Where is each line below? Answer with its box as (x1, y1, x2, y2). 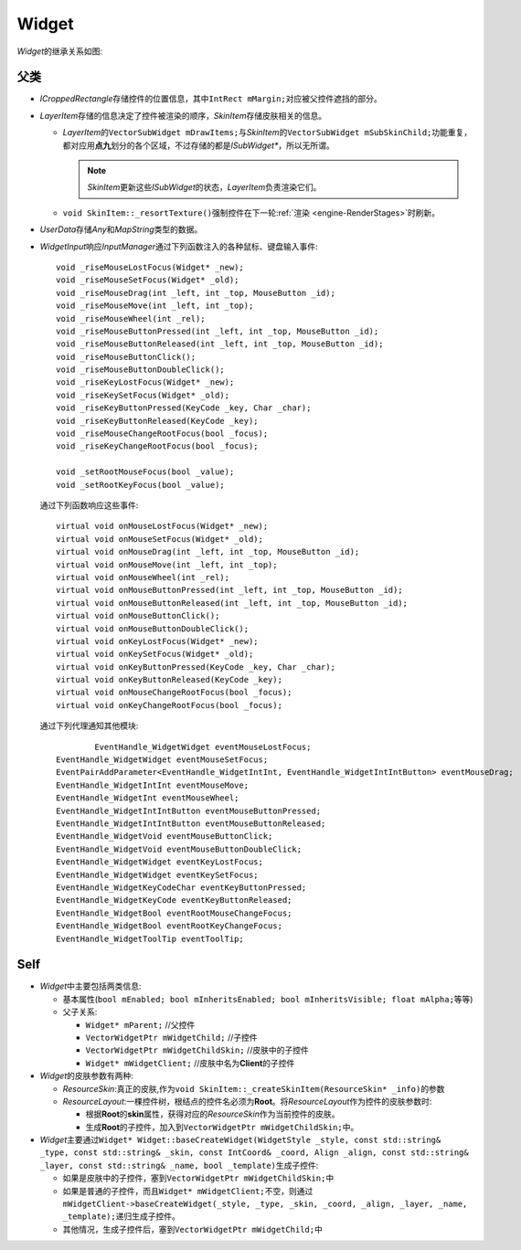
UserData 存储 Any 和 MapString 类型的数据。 (39, 224, 203, 235)
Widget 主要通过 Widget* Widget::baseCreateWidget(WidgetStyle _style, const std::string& (39, 1134, 441, 1146)
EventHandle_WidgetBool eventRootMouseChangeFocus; (56, 907, 292, 918)
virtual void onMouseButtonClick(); (56, 610, 220, 621)
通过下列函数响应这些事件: (39, 500, 139, 511)
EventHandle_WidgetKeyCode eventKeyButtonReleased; (56, 895, 292, 906)
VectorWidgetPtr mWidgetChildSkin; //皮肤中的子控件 (85, 1044, 310, 1055)
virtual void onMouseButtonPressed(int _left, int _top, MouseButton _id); (56, 585, 403, 596)
